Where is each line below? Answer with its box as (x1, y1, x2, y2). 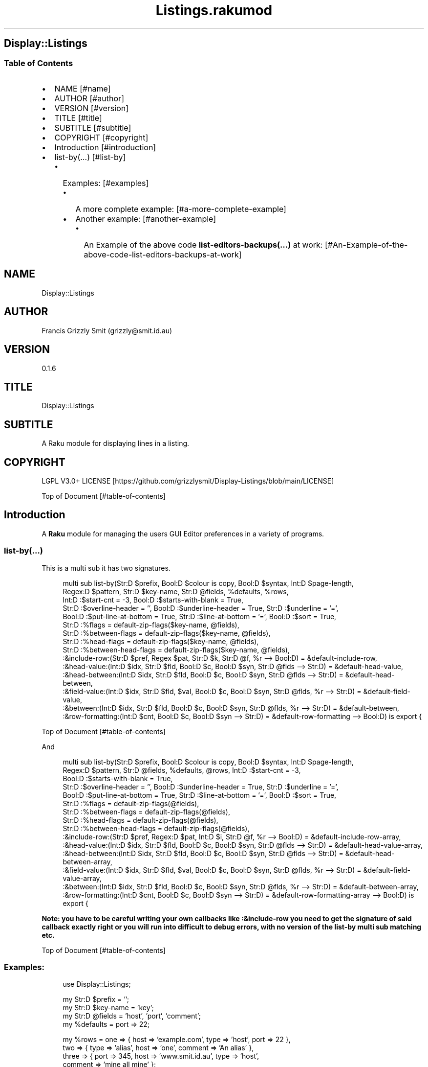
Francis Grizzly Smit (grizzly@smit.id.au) (42, 326, 172, 335)
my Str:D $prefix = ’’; (63, 995, 129, 1004)
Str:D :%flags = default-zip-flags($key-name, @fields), (63, 620, 239, 629)
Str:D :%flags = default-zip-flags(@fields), (63, 799, 199, 808)
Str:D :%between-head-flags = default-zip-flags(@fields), (63, 824, 250, 833)
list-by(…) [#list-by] (54, 152, 126, 162)
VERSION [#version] (54, 103, 129, 113)
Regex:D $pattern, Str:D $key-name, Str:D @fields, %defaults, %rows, (63, 587, 289, 596)
